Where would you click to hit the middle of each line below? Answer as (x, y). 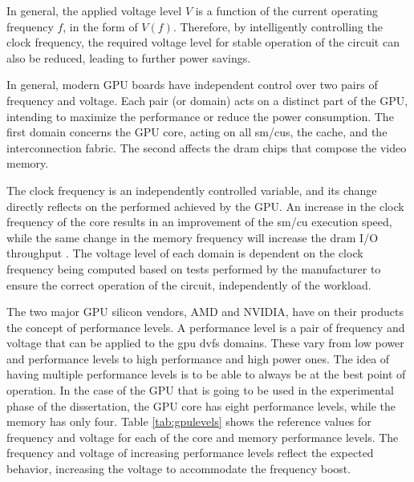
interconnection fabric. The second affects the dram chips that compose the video (207, 147)
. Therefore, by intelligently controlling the (278, 26)
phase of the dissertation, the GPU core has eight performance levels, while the (201, 405)
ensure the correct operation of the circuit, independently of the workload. (189, 284)
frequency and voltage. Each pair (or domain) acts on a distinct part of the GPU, (207, 100)
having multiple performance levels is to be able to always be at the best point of (206, 374)
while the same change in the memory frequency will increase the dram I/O (193, 237)
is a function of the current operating (287, 10)
